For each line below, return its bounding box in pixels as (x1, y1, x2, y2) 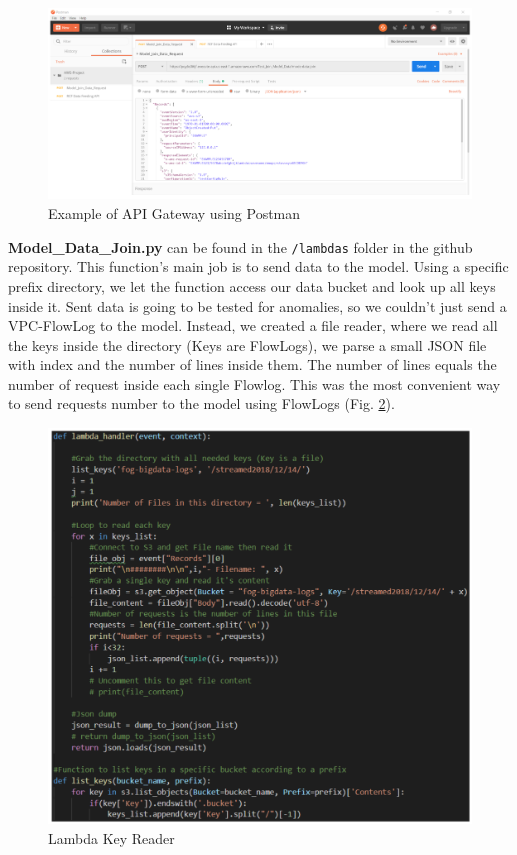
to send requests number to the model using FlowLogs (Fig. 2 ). (8, 393, 395, 414)
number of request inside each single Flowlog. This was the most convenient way (8, 373, 501, 394)
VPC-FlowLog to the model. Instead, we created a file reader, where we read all (8, 315, 498, 336)
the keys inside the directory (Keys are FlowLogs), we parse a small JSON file (8, 334, 487, 355)
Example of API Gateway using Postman (48, 203, 301, 224)
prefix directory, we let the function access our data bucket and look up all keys (8, 275, 496, 296)
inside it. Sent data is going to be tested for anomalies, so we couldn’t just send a (8, 295, 507, 316)
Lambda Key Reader (48, 827, 175, 848)
